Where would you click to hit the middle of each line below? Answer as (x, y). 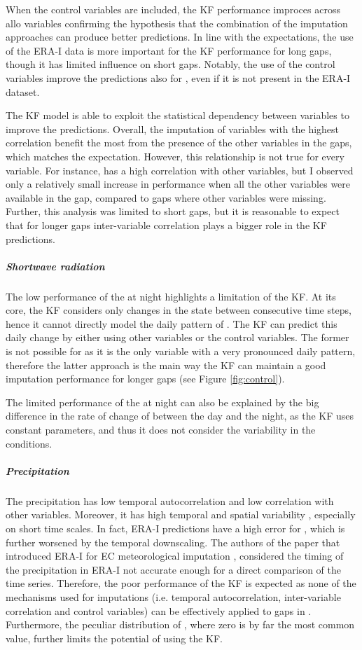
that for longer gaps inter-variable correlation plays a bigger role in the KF (166, 224)
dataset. (23, 91)
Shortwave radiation (55, 266)
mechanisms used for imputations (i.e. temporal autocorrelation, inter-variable (173, 596)
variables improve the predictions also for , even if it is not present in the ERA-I (178, 77)
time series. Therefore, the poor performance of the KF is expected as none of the (181, 583)
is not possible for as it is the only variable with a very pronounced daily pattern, (181, 351)
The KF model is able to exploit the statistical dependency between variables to (177, 115)
